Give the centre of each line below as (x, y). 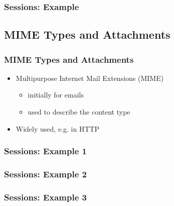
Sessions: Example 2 (46, 174)
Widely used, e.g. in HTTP (58, 128)
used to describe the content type (79, 112)
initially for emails (56, 95)
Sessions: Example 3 (46, 197)
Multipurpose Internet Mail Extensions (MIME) (90, 78)
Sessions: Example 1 (46, 151)
